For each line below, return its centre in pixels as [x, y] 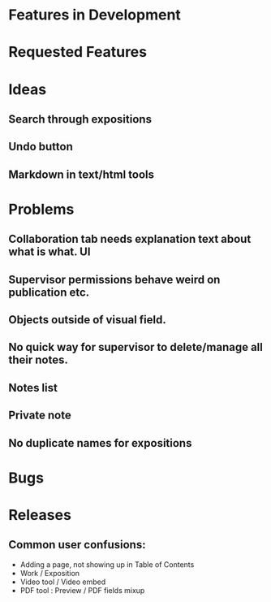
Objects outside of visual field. [87, 320]
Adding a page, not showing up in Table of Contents [107, 564]
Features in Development [95, 15]
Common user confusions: [77, 545]
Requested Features [78, 52]
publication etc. [49, 292]
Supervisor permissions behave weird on [114, 279]
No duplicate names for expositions [100, 443]
